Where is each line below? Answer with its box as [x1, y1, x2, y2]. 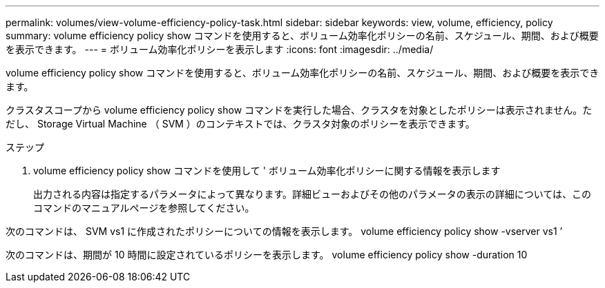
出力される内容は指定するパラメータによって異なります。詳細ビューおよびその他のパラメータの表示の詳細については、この [33, 188, 591, 200]
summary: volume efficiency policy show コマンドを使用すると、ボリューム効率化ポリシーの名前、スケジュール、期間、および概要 [6, 30, 599, 41]
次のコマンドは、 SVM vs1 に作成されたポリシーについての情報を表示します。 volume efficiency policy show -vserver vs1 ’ [6, 225, 563, 237]
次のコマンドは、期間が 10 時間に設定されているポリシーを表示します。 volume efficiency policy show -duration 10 [6, 249, 528, 260]
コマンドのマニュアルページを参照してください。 [33, 202, 255, 214]
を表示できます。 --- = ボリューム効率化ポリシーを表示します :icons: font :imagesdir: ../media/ [6, 43, 434, 55]
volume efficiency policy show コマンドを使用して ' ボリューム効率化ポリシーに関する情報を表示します [33, 165, 501, 176]
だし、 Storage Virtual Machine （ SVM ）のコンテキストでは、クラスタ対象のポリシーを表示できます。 [6, 118, 475, 130]
